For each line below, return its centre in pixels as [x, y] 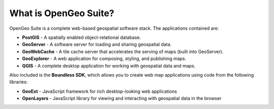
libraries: [19, 82]
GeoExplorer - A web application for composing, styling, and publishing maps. [104, 59]
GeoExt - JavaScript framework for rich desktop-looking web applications [99, 91]
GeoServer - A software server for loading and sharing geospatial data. [97, 44]
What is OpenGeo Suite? [62, 13]
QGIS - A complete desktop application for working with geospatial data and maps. [109, 66]
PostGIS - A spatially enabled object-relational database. [82, 37]
